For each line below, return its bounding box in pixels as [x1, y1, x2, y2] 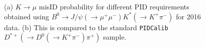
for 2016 [176, 11, 201, 21]
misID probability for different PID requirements [39, 1, 189, 11]
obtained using [4, 11, 49, 21]
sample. [103, 32, 126, 42]
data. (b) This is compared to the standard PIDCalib [4, 22, 168, 32]
